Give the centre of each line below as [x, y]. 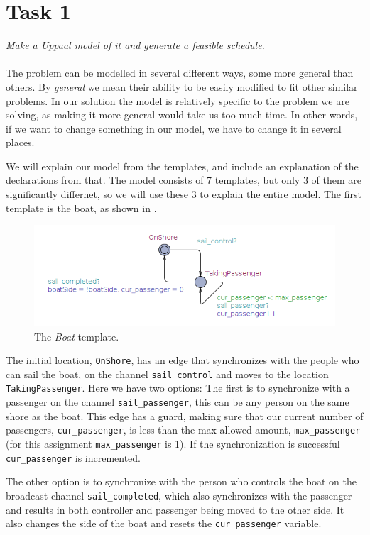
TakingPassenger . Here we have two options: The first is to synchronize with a [178, 388]
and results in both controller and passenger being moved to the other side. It [175, 509]
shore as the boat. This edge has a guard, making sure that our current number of [185, 415]
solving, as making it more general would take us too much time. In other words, [182, 115]
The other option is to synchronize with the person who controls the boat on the [181, 481]
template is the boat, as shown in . [81, 208]
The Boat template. [77, 336]
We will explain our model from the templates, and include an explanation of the [182, 166]
